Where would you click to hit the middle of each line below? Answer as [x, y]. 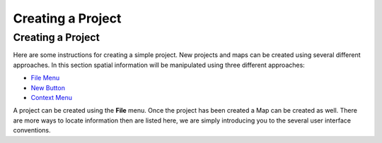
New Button [48, 87]
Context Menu [51, 97]
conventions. [32, 130]
